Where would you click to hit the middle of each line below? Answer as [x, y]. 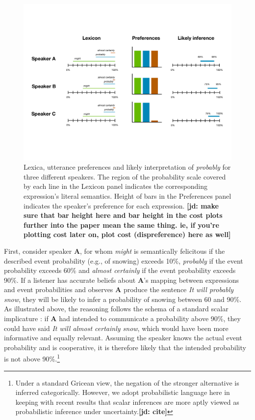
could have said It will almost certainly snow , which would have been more [116, 328]
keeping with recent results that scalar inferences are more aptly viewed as [127, 402]
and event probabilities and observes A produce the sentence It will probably [119, 289]
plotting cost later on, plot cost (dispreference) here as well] [127, 234]
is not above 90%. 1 [32, 358]
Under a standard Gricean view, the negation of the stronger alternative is [127, 382]
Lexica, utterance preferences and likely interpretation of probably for [127, 167]
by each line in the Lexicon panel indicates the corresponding [115, 186]
